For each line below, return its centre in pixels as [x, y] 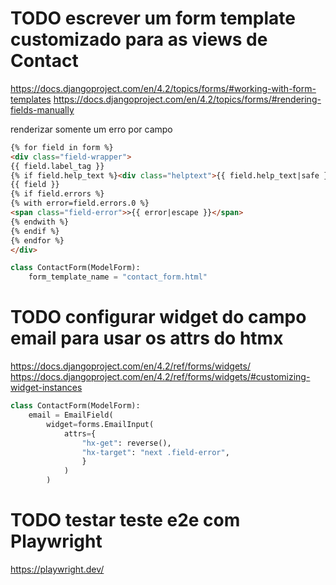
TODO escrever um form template [153, 18]
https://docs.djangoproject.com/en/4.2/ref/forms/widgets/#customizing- [160, 377]
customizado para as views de [139, 39]
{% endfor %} [37, 240]
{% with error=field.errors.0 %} [80, 203]
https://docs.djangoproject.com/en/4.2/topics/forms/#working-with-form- [163, 88]
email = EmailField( [71, 415]
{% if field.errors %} [57, 194]
